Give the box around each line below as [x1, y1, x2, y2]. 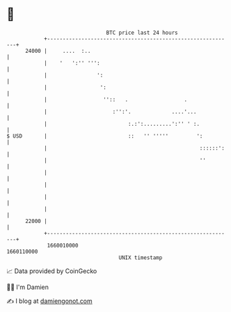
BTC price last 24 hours [106, 29, 178, 36]
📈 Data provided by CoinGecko [6, 267, 97, 275]
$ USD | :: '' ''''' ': [6, 132, 203, 140]
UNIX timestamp [118, 254, 163, 261]
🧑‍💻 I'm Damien [6, 283, 49, 291]
